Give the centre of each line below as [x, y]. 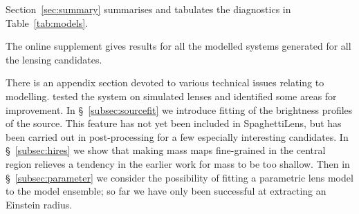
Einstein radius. [39, 204]
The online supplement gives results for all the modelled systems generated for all [178, 46]
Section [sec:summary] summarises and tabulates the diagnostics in [148, 9]
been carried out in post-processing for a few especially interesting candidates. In [177, 136]
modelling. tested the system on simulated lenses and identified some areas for [171, 96]
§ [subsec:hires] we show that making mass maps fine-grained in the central [166, 150]
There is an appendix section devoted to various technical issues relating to [165, 82]
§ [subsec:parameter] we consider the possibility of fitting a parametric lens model [179, 177]
